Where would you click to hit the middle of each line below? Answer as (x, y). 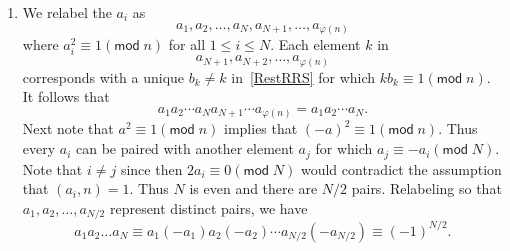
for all (187, 44)
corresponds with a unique (103, 76)
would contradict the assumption (401, 168)
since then (151, 168)
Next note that (68, 128)
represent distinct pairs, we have (208, 207)
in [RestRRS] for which (303, 76)
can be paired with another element (185, 148)
